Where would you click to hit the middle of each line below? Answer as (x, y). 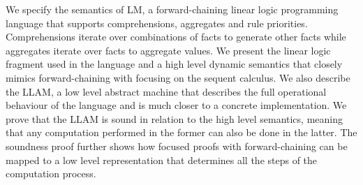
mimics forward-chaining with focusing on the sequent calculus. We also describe (178, 77)
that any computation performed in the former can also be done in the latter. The (181, 132)
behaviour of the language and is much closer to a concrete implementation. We (176, 105)
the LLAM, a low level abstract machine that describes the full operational (166, 91)
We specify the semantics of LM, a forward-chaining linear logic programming (172, 9)
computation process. (51, 173)
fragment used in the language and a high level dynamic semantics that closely (174, 64)
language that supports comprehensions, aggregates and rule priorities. (157, 23)
